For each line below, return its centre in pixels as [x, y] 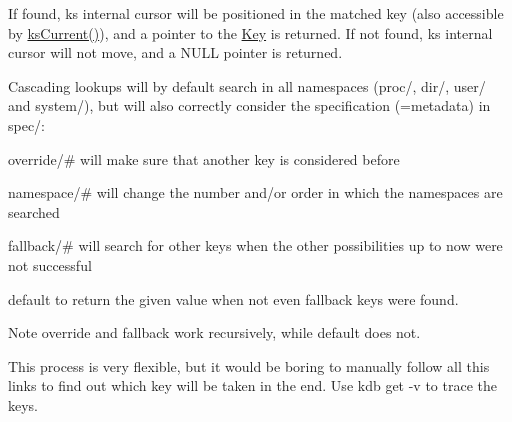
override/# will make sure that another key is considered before [204, 158]
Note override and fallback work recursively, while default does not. [214, 332]
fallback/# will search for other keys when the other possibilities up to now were [255, 245]
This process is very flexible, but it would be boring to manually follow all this [249, 365]
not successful [50, 264]
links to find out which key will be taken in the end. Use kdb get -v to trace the [253, 385]
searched [34, 211]
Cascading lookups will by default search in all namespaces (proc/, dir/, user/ [247, 85]
